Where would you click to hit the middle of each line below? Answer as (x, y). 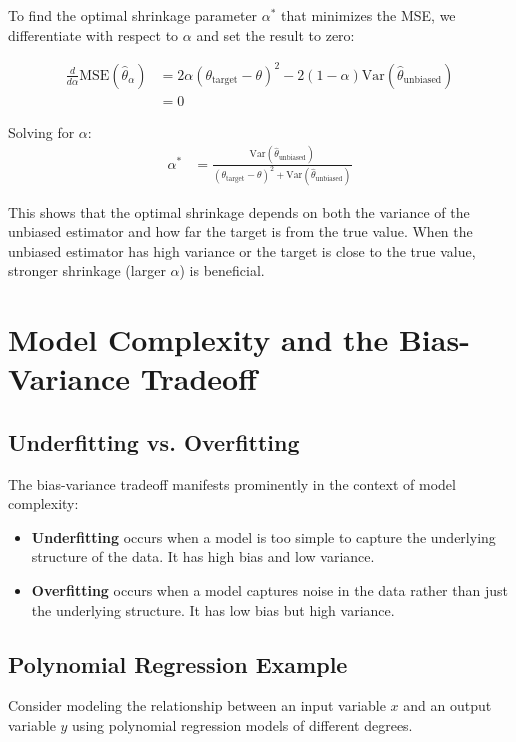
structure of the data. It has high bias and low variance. (203, 556)
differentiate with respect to (93, 34)
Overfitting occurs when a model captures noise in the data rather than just (269, 590)
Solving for (41, 131)
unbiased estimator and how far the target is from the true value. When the (240, 231)
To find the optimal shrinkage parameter (133, 15)
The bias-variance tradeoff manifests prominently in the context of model (232, 483)
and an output (447, 705)
